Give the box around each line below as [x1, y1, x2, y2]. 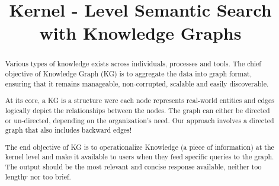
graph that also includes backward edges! [5, 125, 132, 135]
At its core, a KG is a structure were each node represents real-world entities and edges [5, 95, 275, 105]
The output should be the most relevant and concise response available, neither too [5, 162, 262, 172]
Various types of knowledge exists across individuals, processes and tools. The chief [5, 59, 261, 69]
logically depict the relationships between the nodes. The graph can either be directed [5, 105, 270, 115]
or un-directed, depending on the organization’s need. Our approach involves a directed [5, 115, 274, 125]
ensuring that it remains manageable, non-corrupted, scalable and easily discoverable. [5, 78, 269, 88]
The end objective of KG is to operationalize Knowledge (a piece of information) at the [5, 142, 274, 152]
